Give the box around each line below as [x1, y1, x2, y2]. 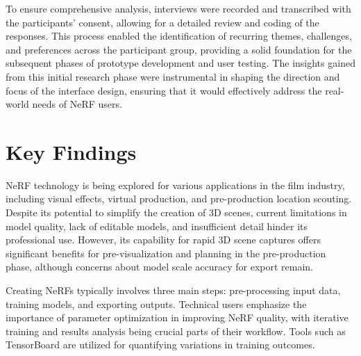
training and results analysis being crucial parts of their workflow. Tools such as [6, 323, 346, 338]
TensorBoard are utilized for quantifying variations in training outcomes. [6, 337, 315, 352]
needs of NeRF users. [32, 97, 122, 111]
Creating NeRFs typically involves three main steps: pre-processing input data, [6, 283, 341, 298]
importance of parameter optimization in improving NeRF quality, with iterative [6, 310, 349, 325]
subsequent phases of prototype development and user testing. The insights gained [6, 56, 355, 70]
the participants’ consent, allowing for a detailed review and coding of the [6, 15, 319, 29]
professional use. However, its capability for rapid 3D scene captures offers [6, 232, 321, 247]
